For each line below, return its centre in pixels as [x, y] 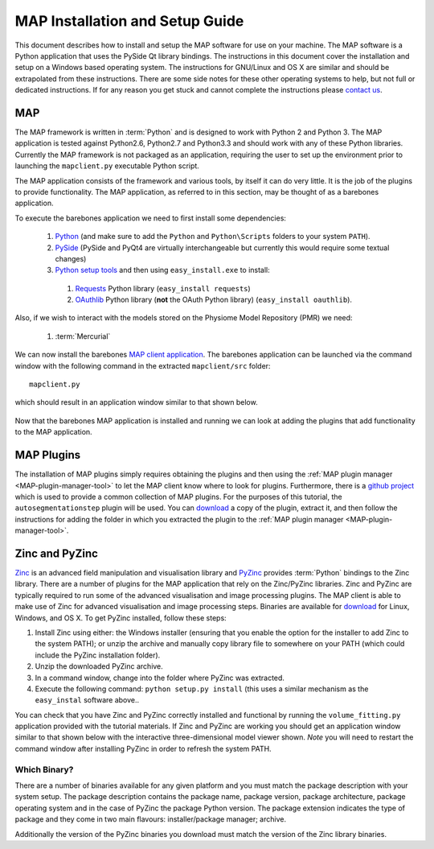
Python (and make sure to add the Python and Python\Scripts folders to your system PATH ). [213, 237]
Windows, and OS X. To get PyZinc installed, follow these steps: [121, 618]
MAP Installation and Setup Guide [129, 21]
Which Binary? [44, 769]
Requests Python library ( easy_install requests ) [163, 288]
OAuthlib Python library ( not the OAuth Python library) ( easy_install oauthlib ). [214, 300]
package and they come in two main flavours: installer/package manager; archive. [151, 819]
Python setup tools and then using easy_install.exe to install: [163, 270]
